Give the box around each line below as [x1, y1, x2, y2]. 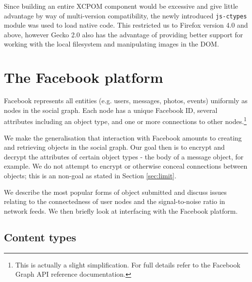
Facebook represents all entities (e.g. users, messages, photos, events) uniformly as [4, 95, 248, 106]
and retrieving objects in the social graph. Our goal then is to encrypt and [4, 142, 225, 152]
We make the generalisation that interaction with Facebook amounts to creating [4, 132, 242, 142]
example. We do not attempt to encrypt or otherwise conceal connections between [4, 161, 248, 171]
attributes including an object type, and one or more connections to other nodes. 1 [4, 115, 247, 126]
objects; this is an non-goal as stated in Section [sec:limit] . [4, 170, 176, 180]
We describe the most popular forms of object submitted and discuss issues [4, 187, 227, 197]
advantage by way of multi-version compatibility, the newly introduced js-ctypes [4, 10, 247, 20]
